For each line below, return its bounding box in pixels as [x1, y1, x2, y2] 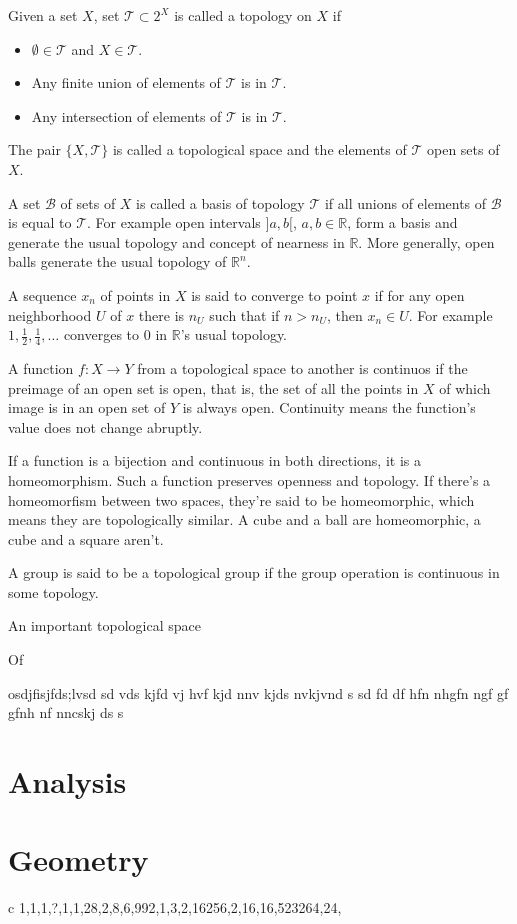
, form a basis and [347, 212, 458, 233]
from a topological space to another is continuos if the [137, 357, 468, 378]
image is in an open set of [8, 397, 166, 418]
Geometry [8, 839, 149, 880]
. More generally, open [358, 231, 495, 252]
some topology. [8, 581, 99, 602]
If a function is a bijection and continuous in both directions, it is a [8, 450, 421, 471]
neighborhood [8, 304, 92, 325]
